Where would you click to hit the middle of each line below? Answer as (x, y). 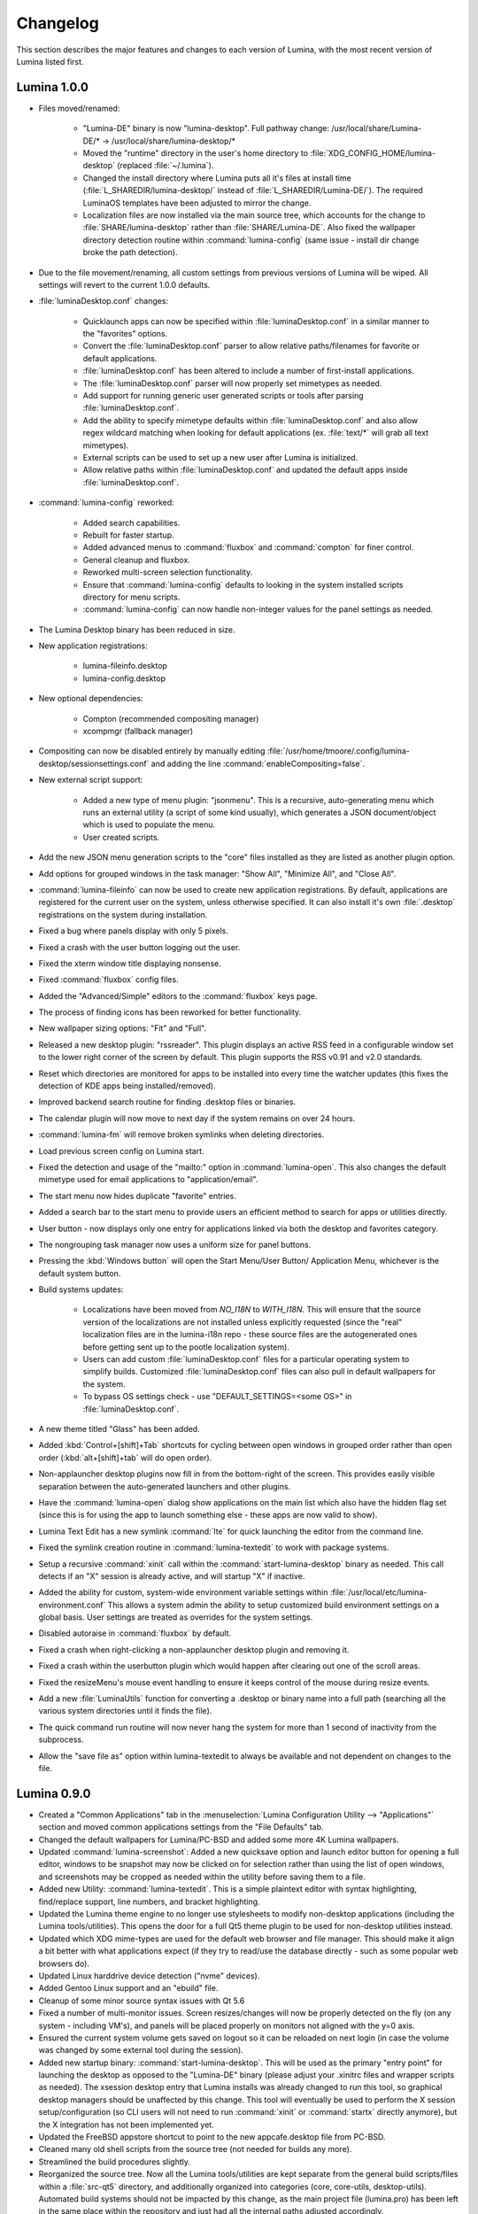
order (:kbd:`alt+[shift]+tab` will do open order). (125, 1458)
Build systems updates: (81, 1289)
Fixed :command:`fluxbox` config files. (108, 979)
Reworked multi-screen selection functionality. (168, 572)
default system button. (80, 1273)
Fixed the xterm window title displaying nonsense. (130, 963)
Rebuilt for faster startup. (128, 535)
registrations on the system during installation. (123, 914)
